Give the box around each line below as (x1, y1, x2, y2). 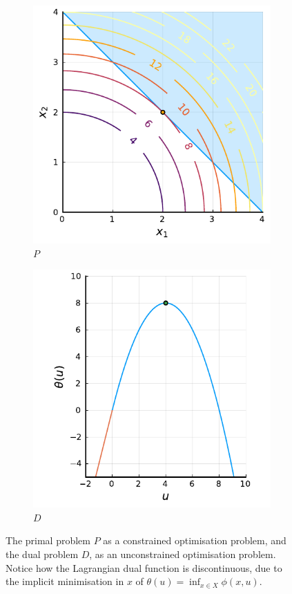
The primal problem (6, 533, 90, 548)
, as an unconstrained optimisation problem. (89, 546, 276, 561)
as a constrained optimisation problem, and (103, 533, 286, 548)
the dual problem (6, 546, 79, 561)
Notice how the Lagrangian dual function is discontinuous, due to (6, 560, 282, 575)
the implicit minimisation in (6, 574, 124, 588)
